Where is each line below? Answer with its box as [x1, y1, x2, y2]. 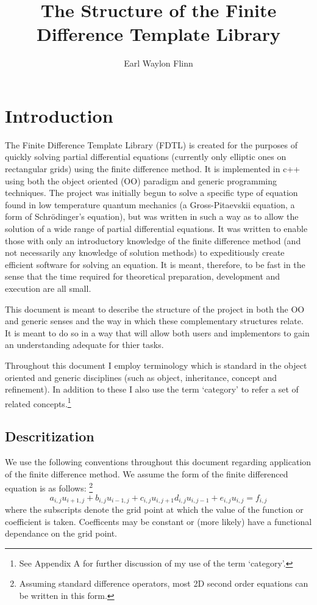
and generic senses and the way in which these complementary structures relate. [5, 314, 304, 327]
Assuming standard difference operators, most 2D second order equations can [19, 577, 308, 590]
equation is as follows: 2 [5, 480, 93, 495]
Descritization [5, 427, 94, 446]
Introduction [5, 103, 113, 128]
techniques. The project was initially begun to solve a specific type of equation [5, 186, 298, 199]
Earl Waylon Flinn [124, 57, 193, 70]
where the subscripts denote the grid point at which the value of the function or [5, 503, 304, 516]
